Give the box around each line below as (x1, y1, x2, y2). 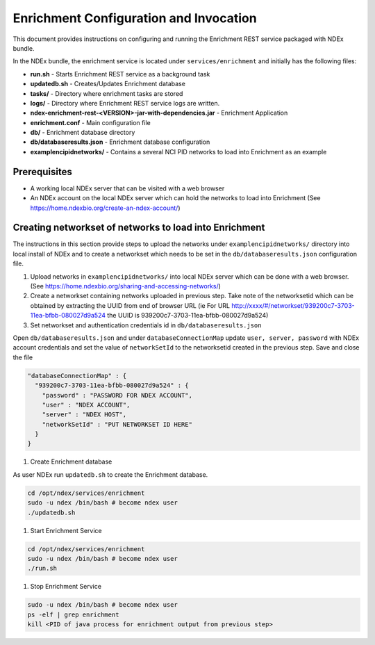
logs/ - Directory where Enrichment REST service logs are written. (30, 99, 220, 107)
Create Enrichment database (30, 457, 112, 466)
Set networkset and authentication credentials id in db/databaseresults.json (30, 320, 262, 329)
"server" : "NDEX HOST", (42, 411, 127, 418)
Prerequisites (12, 165, 72, 177)
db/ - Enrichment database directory (30, 129, 135, 137)
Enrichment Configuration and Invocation (12, 10, 257, 26)
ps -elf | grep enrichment (27, 610, 119, 619)
